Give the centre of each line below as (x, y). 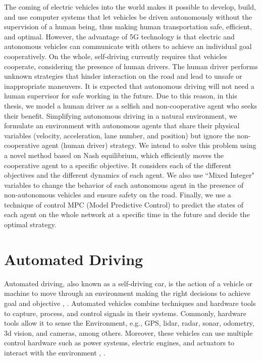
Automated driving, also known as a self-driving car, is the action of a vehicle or (128, 283)
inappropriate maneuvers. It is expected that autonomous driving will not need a (129, 86)
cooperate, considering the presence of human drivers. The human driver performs (131, 66)
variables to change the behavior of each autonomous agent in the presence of (124, 185)
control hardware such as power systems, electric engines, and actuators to (119, 343)
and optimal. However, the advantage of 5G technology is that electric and (119, 36)
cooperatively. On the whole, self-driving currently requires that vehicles (116, 56)
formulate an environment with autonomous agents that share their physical (122, 125)
